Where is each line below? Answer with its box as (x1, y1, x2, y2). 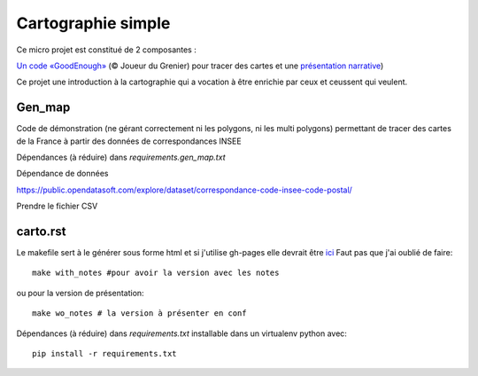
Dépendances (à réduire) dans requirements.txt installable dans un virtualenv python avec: (16, 328, 347, 339)
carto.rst (16, 224, 66, 239)
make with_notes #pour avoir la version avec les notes (32, 268, 280, 278)
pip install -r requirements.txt (32, 349, 177, 359)
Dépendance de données (16, 168, 109, 179)
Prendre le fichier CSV (16, 200, 98, 212)
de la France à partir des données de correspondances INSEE (16, 136, 243, 146)
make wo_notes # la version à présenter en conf (32, 309, 247, 318)
